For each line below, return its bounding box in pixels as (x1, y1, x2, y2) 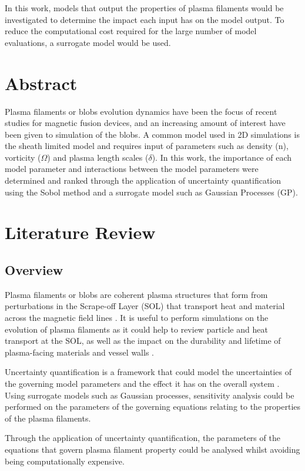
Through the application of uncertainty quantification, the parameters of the (5, 432, 280, 444)
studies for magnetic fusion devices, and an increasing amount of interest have (5, 117, 286, 129)
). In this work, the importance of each (152, 151, 292, 163)
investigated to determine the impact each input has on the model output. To (5, 13, 284, 25)
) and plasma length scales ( (47, 151, 149, 163)
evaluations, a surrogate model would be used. (5, 36, 171, 48)
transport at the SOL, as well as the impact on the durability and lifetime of (5, 334, 281, 347)
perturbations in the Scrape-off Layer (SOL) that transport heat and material (5, 300, 285, 312)
